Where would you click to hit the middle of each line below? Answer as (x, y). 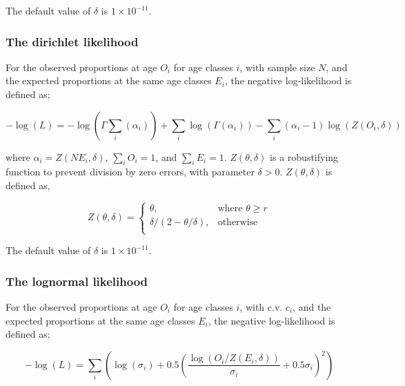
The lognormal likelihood (77, 281)
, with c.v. (261, 306)
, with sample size (277, 67)
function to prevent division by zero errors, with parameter (130, 172)
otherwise (238, 222)
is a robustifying (304, 156)
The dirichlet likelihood (72, 41)
